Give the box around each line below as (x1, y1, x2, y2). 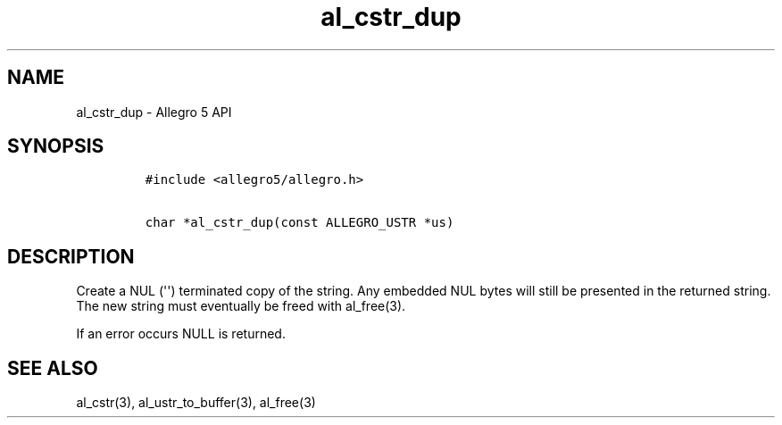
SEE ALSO (7, 356, 98, 379)
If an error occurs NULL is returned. (76, 326, 286, 342)
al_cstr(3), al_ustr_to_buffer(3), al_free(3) (76, 395, 316, 411)
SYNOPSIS (7, 135, 104, 158)
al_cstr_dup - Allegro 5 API (76, 104, 232, 120)
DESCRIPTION (7, 245, 135, 268)
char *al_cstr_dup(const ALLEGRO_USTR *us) (145, 215, 454, 230)
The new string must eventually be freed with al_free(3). (76, 298, 406, 314)
